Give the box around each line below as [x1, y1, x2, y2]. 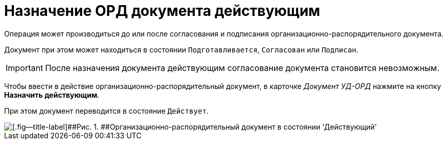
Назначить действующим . [4, 90, 100, 99]
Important [6, 62, 43, 73]
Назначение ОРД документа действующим [4, 2, 321, 20]
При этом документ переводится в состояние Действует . [4, 106, 209, 115]
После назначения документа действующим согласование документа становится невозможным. [45, 62, 440, 73]
